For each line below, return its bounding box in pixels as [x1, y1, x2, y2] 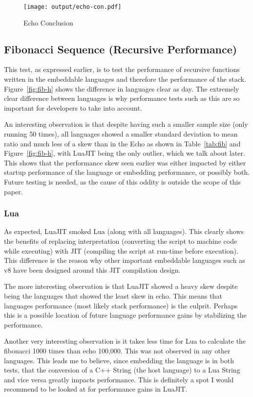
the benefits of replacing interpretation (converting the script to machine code [4, 235, 237, 246]
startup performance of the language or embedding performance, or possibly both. [4, 167, 250, 177]
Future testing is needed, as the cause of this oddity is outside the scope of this [4, 176, 241, 187]
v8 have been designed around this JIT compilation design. [4, 264, 181, 275]
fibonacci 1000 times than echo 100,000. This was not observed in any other [4, 345, 231, 355]
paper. [4, 186, 23, 196]
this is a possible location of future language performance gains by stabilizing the [4, 310, 247, 320]
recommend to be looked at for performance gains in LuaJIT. [4, 384, 188, 394]
